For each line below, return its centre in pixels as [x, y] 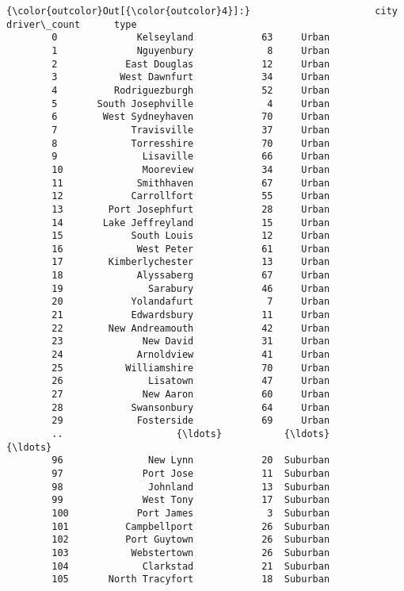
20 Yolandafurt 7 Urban [191, 302]
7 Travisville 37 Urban [191, 130]
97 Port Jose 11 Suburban [191, 473]
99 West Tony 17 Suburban [191, 500]
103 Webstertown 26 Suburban [191, 553]
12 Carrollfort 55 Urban [191, 196]
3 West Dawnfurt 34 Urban [191, 77]
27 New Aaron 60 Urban [191, 395]
